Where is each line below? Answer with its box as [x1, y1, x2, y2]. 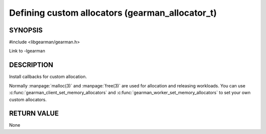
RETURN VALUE [9, 109, 59, 118]
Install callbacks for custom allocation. [9, 74, 87, 80]
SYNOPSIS [9, 26, 43, 34]
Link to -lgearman [9, 48, 45, 54]
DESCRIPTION [9, 61, 54, 69]
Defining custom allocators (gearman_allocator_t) [9, 7, 217, 18]
